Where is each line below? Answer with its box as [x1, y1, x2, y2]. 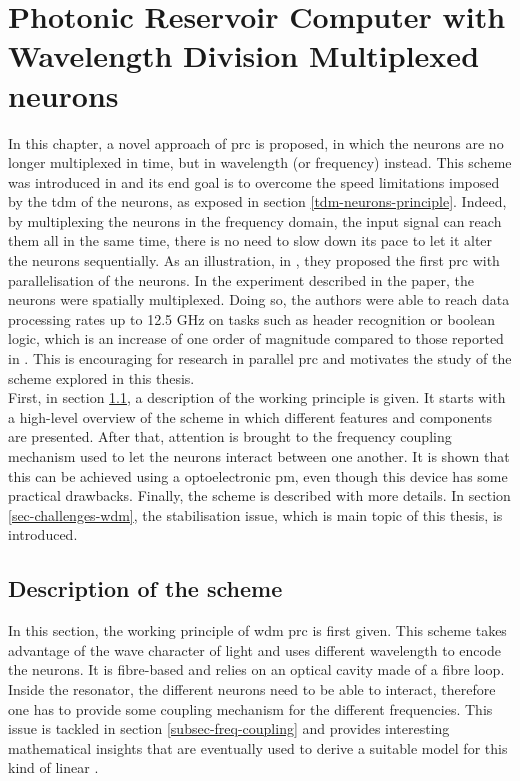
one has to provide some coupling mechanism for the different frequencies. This [8, 698, 493, 719]
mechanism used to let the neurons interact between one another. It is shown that [8, 446, 510, 466]
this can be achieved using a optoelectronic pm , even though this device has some [8, 465, 508, 486]
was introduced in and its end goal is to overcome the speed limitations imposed [8, 171, 500, 192]
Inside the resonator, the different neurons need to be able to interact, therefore [8, 678, 496, 699]
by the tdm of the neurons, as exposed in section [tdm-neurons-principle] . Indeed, [8, 191, 507, 212]
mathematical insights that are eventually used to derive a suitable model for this [8, 737, 508, 758]
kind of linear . [8, 757, 99, 778]
